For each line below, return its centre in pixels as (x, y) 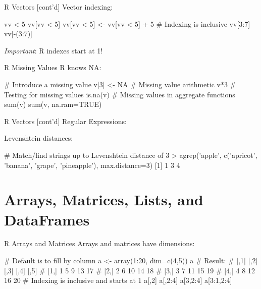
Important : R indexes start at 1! (54, 50)
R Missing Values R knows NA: (53, 67)
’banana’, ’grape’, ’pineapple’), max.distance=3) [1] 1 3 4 (92, 165)
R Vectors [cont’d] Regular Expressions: (65, 121)
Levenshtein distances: (39, 138)
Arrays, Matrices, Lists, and (104, 199)
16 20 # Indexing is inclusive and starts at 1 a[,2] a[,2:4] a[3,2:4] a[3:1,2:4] (118, 280)
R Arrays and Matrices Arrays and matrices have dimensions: (99, 243)
